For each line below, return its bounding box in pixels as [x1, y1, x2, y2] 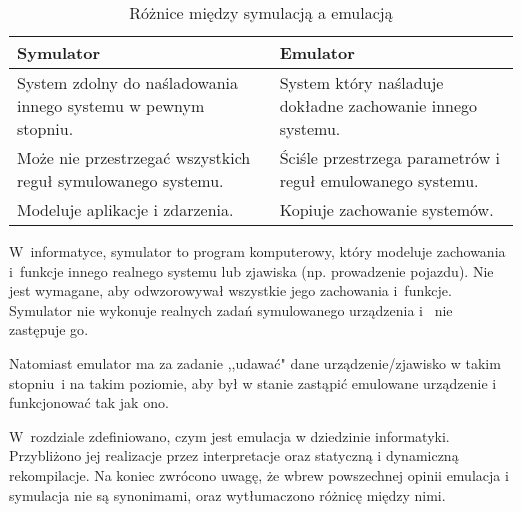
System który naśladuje [279, 71, 444, 94]
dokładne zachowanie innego [279, 94, 478, 117]
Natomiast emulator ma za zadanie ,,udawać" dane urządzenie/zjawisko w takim [9, 352, 501, 373]
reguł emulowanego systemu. [279, 169, 479, 192]
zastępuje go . [9, 319, 89, 340]
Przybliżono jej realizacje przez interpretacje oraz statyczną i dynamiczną [9, 445, 459, 466]
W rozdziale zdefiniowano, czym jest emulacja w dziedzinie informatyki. [9, 425, 450, 446]
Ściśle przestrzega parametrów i [279, 146, 500, 169]
